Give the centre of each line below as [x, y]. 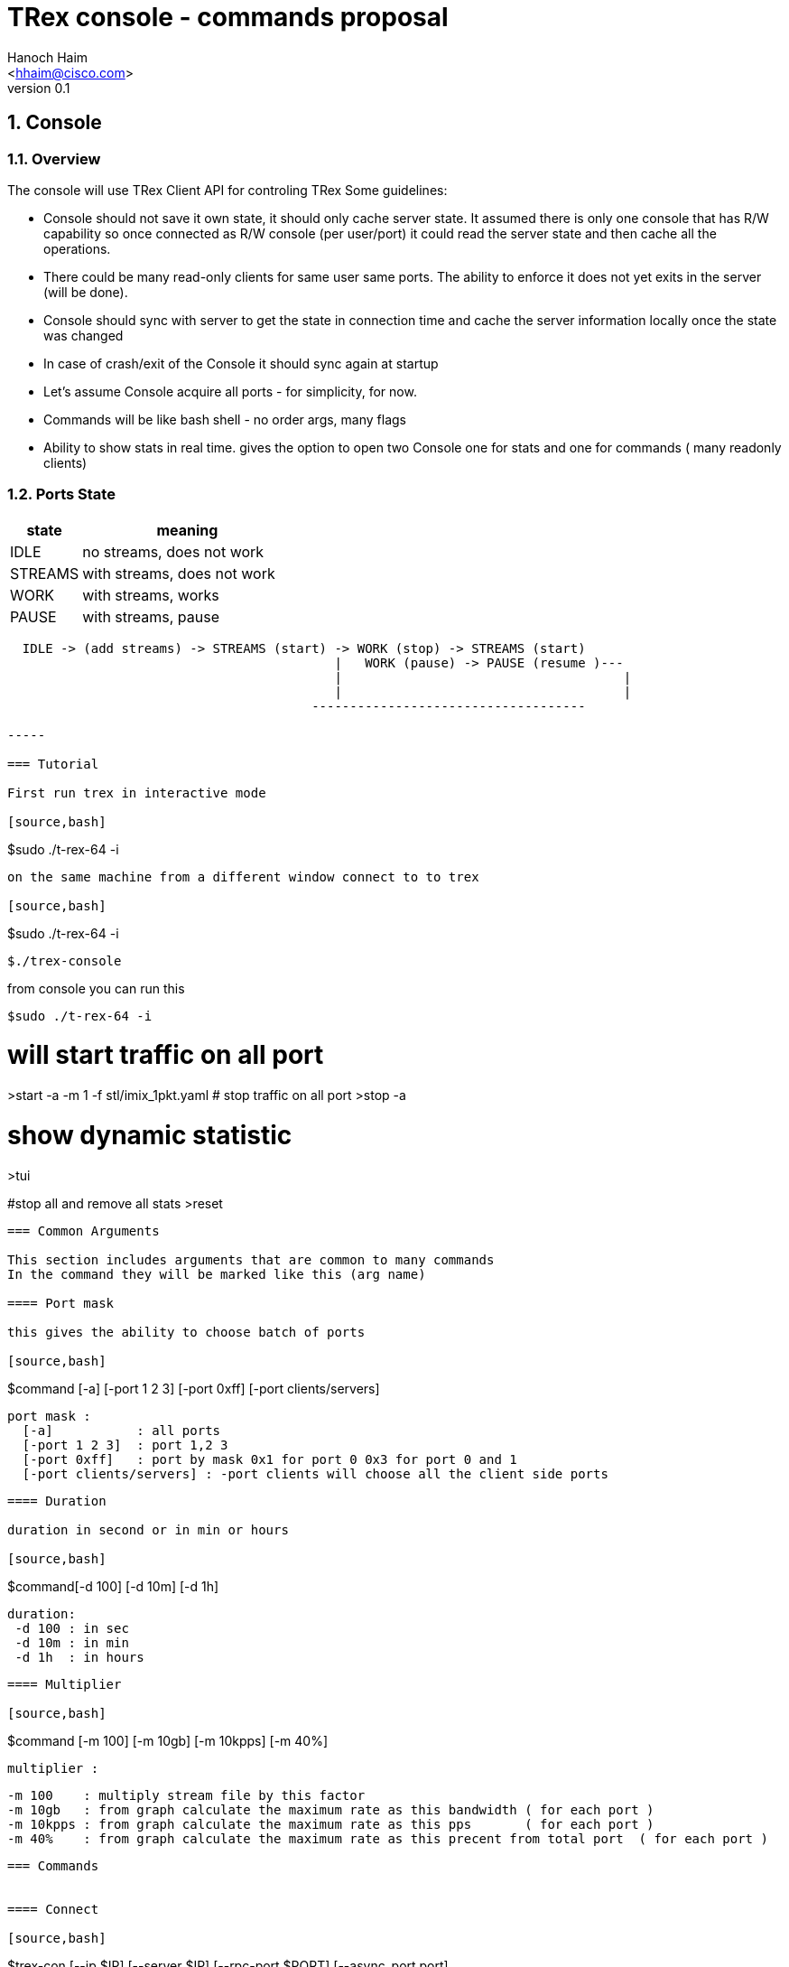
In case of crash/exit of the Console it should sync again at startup [241, 363]
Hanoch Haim [48, 57]
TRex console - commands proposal [228, 17]
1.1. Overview [54, 158]
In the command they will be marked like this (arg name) [217, 1274]
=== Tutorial [53, 764]
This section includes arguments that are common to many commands [251, 1259]
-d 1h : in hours [79, 1657]
